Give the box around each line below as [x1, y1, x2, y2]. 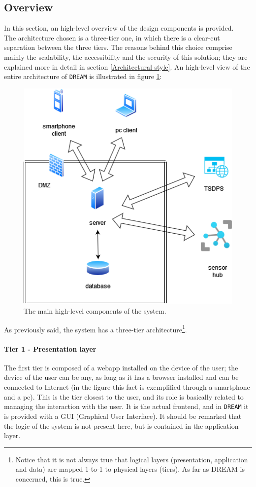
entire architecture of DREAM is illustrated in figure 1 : [4, 71, 162, 81]
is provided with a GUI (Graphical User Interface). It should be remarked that [4, 410, 242, 421]
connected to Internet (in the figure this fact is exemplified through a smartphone [4, 382, 250, 392]
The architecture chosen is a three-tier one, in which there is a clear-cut [4, 32, 220, 42]
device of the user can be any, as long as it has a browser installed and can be [4, 372, 239, 382]
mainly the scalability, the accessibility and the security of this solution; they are [4, 51, 248, 62]
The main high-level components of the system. [24, 306, 166, 316]
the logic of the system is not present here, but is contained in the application [4, 420, 239, 431]
